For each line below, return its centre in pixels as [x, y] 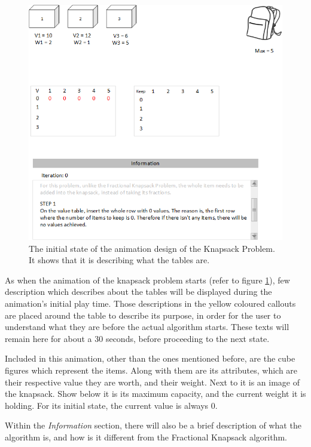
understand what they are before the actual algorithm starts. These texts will [147, 327]
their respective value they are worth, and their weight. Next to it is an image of [153, 382]
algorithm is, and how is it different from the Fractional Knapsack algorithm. [146, 437]
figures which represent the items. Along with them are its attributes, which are [151, 370]
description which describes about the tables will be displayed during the [138, 292]
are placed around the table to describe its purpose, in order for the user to [143, 315]
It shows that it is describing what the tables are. [119, 260]
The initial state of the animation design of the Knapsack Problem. [152, 248]
